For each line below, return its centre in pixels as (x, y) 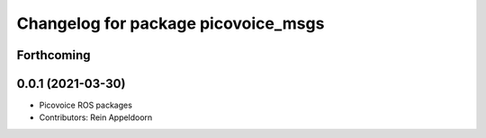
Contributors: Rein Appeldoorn (96, 117)
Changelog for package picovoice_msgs (171, 23)
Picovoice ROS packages (85, 105)
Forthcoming (54, 55)
